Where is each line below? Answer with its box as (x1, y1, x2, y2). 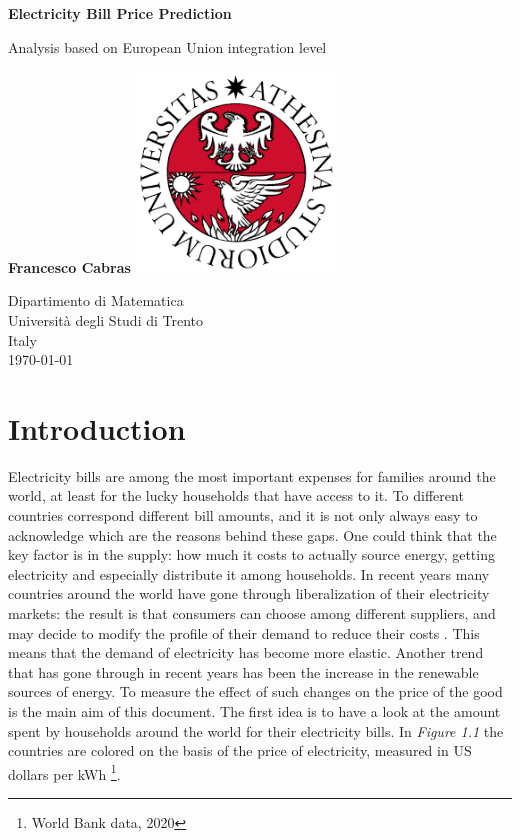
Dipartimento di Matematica (8, 290, 184, 311)
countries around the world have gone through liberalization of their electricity (8, 583, 490, 604)
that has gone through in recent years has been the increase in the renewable (8, 661, 479, 682)
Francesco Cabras (8, 256, 131, 277)
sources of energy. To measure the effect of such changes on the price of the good (8, 681, 503, 702)
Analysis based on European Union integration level (8, 36, 327, 57)
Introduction (8, 407, 186, 448)
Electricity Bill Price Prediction (8, 3, 232, 23)
